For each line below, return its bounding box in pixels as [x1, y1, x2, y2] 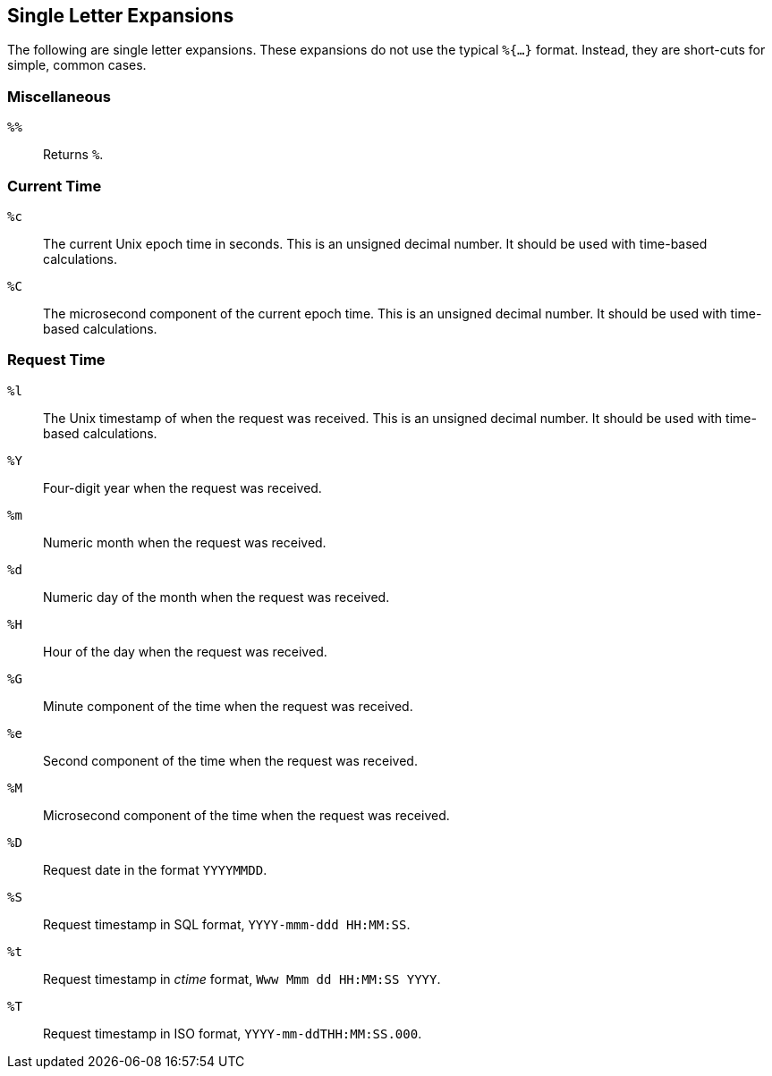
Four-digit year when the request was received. [43, 479, 322, 496]
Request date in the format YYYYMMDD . [43, 861, 267, 877]
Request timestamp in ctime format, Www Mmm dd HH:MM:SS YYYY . [43, 970, 441, 987]
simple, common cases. [7, 57, 147, 73]
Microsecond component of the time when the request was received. [43, 807, 450, 823]
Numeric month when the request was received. [43, 534, 327, 550]
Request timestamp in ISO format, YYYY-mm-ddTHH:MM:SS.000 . [43, 1025, 422, 1041]
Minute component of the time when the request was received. [43, 698, 413, 714]
